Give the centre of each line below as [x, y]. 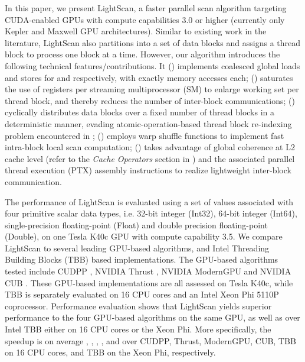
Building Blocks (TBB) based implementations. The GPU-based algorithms [142, 259]
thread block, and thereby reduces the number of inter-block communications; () [150, 100]
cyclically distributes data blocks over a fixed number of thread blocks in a [140, 112]
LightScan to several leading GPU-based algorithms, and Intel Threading [137, 248]
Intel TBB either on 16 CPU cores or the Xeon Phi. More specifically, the [138, 329]
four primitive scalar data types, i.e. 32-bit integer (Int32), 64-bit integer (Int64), [151, 213]
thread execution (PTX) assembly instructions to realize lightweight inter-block [148, 170]
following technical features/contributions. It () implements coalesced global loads [152, 65]
